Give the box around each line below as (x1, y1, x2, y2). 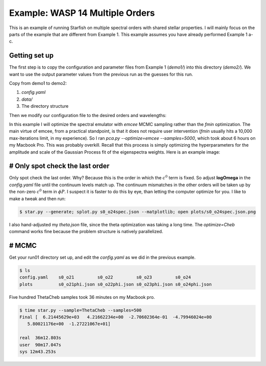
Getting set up (9, 51, 54, 60)
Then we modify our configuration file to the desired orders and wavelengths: (9, 112, 167, 118)
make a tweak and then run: (9, 196, 66, 202)
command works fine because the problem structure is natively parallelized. (9, 228, 164, 234)
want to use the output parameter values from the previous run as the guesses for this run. (9, 71, 193, 77)
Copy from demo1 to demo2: (9, 81, 67, 86)
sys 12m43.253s (19, 349, 56, 354)
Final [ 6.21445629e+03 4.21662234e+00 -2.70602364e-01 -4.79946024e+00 (19, 314, 212, 320)
